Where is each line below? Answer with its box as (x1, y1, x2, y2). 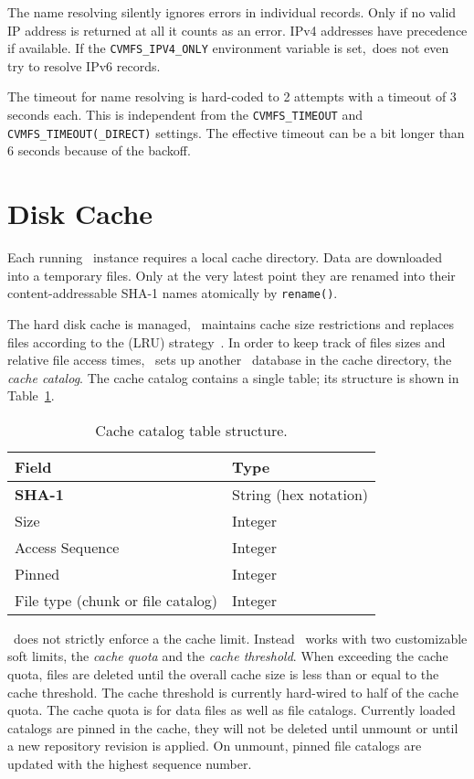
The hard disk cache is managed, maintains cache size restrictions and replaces (7, 314, 455, 333)
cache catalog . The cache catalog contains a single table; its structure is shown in (7, 368, 459, 387)
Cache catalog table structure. (95, 419, 288, 441)
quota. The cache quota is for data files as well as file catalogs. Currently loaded (7, 700, 456, 720)
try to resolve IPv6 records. (7, 56, 161, 75)
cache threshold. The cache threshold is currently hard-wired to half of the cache (7, 682, 458, 701)
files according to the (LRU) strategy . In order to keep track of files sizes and (7, 332, 446, 351)
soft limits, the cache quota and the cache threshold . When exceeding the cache (7, 646, 448, 666)
